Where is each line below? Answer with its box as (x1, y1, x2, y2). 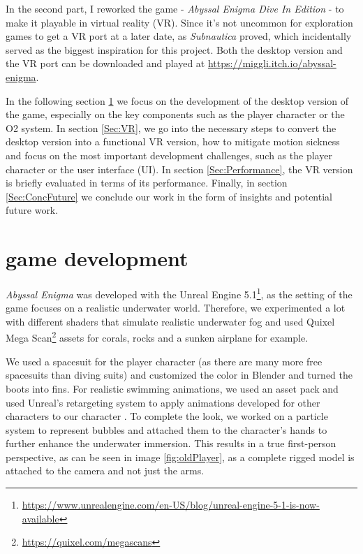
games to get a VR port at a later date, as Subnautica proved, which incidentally (6, 29, 352, 43)
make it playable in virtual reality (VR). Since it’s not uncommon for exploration (6, 15, 353, 29)
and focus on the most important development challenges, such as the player (6, 147, 332, 162)
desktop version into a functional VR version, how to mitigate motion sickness (6, 134, 340, 149)
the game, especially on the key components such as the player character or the (6, 107, 345, 122)
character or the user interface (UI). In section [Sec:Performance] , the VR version (6, 161, 353, 176)
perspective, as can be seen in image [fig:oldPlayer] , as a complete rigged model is (6, 449, 355, 464)
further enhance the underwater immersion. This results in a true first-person (6, 436, 336, 451)
